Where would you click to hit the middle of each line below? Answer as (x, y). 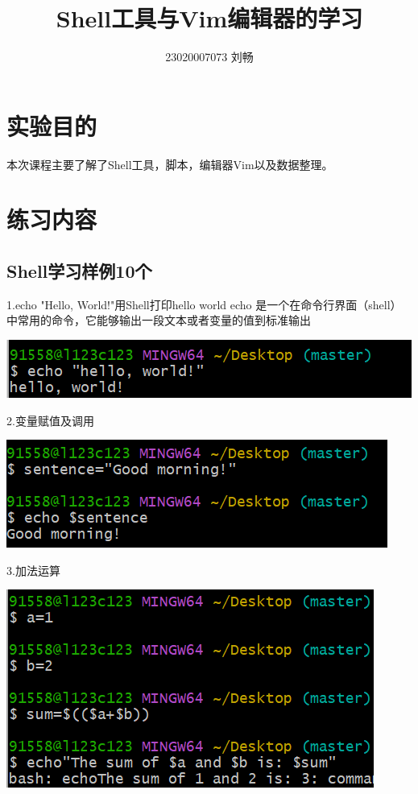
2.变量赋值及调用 (50, 420)
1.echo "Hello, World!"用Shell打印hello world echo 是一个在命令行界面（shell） (204, 304)
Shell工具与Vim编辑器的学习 (209, 18)
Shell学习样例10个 (79, 271)
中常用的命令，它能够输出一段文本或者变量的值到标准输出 (159, 320)
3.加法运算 (33, 570)
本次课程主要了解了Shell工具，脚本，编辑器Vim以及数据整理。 (170, 164)
